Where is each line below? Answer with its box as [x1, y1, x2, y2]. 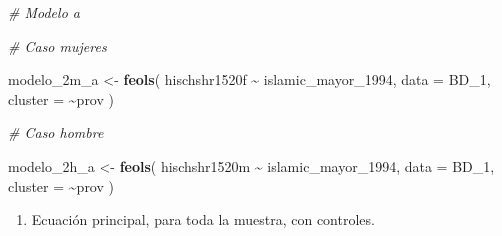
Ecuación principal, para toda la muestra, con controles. [31, 209, 375, 230]
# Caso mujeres [8, 35, 107, 56]
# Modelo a [8, 2, 80, 22]
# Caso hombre [8, 122, 104, 143]
